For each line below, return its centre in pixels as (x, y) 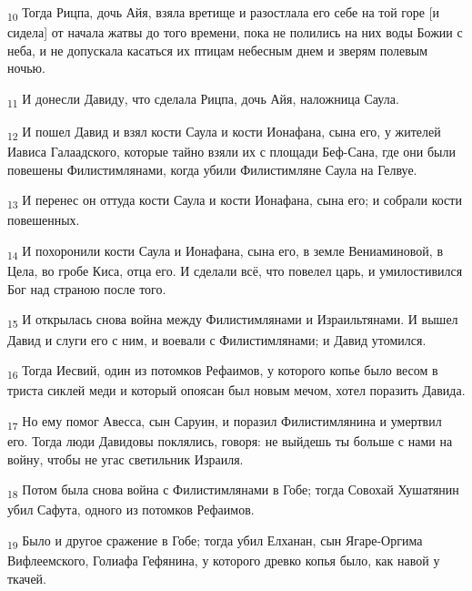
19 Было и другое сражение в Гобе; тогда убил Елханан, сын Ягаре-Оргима (215, 541)
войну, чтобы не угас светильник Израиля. (126, 459)
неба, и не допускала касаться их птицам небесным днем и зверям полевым (218, 50)
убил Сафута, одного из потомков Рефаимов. (131, 509)
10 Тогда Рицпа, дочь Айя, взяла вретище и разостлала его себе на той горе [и (224, 13)
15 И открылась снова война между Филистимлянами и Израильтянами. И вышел (233, 321)
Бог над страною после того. (87, 288)
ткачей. (27, 578)
